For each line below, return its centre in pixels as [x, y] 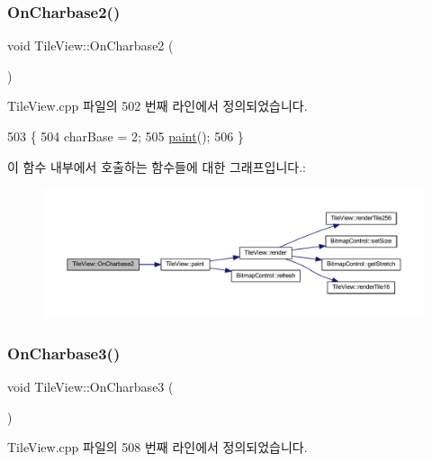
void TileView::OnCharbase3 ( [90, 387]
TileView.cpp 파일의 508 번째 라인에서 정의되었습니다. [157, 447]
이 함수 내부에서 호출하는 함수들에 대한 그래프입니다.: [157, 166]
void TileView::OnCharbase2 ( [90, 45]
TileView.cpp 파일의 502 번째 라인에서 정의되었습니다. [157, 106]
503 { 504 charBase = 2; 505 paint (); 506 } [126, 136]
